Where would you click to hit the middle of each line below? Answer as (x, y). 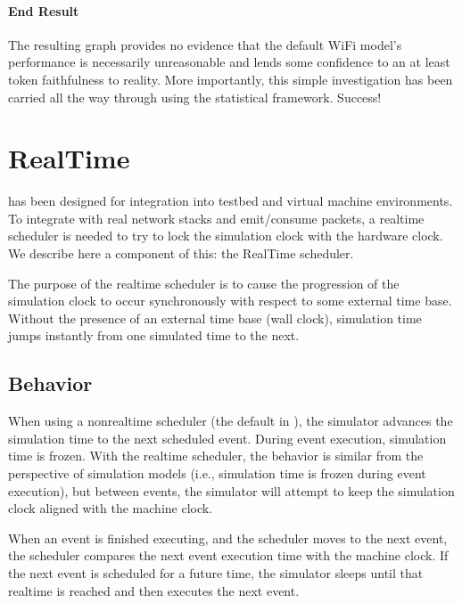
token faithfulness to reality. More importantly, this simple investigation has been (231, 79)
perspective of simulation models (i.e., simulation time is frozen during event (217, 473)
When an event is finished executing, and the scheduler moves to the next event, (228, 538)
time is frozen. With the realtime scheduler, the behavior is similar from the (216, 456)
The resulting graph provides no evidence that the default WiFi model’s (205, 44)
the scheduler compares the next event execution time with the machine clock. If (228, 555)
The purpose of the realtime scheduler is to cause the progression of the (204, 283)
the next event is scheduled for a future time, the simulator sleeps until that (216, 573)
